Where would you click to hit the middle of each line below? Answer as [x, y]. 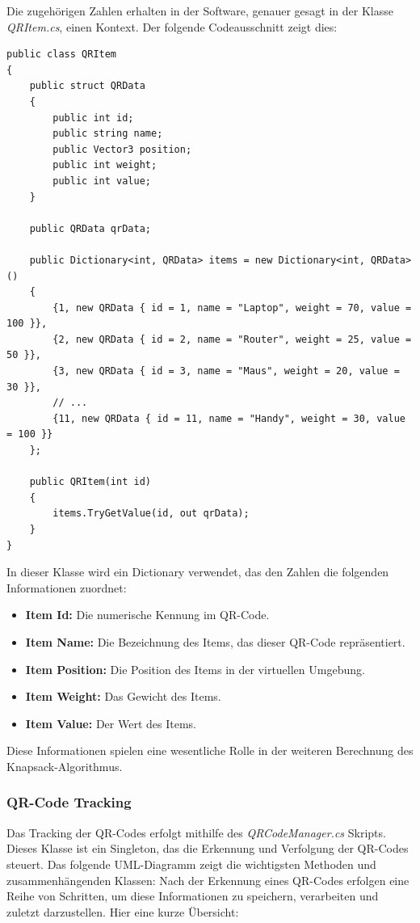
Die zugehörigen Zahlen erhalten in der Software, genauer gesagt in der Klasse [200, 11]
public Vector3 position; [122, 149]
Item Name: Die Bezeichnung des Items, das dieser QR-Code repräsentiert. [215, 641]
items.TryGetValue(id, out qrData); [151, 514]
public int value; [102, 181]
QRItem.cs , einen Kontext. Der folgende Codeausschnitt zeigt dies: [172, 26]
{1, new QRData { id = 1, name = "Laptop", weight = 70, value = [232, 308]
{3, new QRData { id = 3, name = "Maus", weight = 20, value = [226, 371]
